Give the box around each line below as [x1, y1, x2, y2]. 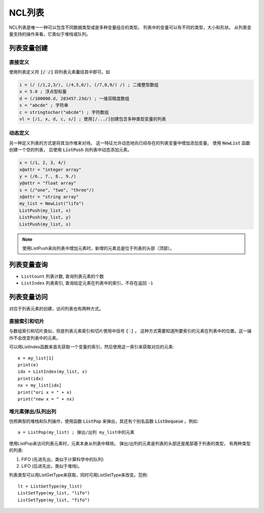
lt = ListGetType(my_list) [18, 483, 83, 489]
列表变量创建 [9, 44, 48, 52]
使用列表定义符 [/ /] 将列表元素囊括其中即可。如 [9, 69, 110, 75]
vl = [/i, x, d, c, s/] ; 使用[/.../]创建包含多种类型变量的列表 [19, 116, 166, 122]
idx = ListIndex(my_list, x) [18, 369, 88, 374]
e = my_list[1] [18, 355, 54, 361]
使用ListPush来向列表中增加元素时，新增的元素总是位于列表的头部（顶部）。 [22, 246, 175, 251]
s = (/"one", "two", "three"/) [19, 187, 95, 193]
